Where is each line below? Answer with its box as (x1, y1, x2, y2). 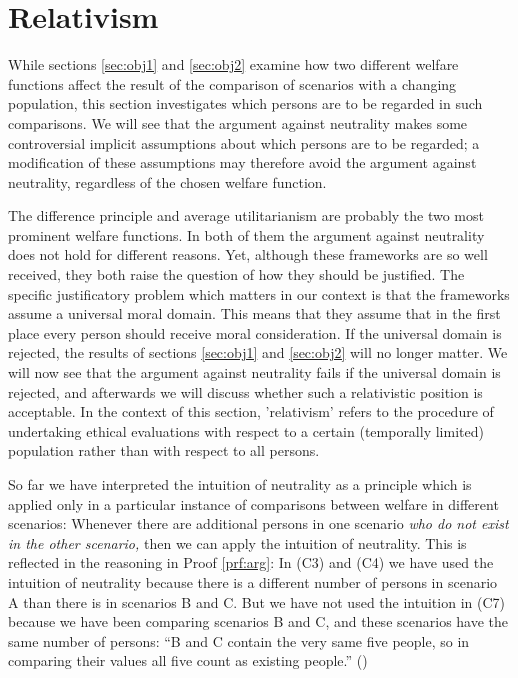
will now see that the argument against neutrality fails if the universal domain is (8, 362, 501, 383)
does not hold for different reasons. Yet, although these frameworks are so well (8, 244, 488, 265)
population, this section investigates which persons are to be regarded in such (8, 93, 483, 114)
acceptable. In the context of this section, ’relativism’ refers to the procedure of (8, 401, 494, 422)
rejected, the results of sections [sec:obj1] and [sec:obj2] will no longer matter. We (8, 342, 508, 363)
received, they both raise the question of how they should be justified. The (8, 264, 465, 285)
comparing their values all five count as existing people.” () (8, 650, 368, 671)
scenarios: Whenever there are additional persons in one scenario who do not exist (8, 513, 509, 534)
